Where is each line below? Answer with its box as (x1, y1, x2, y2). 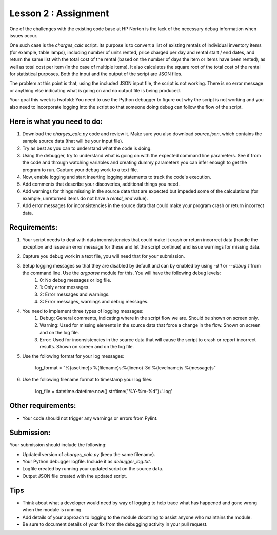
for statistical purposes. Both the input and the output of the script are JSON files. (9, 71, 183, 77)
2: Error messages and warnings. (39, 291, 110, 297)
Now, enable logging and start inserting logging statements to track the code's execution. (22, 174, 211, 180)
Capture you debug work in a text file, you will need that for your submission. (22, 253, 185, 259)
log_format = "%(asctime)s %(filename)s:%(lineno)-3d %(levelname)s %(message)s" (35, 364, 216, 371)
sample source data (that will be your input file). (22, 138, 123, 144)
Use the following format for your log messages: (22, 353, 125, 359)
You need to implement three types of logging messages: (22, 308, 144, 314)
